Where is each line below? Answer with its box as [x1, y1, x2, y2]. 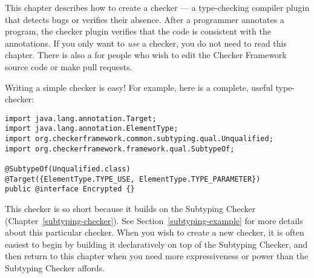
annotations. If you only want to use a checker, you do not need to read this [5, 36, 287, 49]
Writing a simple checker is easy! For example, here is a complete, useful [5, 81, 273, 93]
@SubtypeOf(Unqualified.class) [5, 165, 131, 174]
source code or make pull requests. [5, 60, 132, 73]
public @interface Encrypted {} [5, 185, 135, 194]
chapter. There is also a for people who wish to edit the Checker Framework [5, 48, 287, 61]
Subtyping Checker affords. [5, 261, 105, 274]
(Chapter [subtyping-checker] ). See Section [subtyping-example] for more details [5, 214, 303, 227]
